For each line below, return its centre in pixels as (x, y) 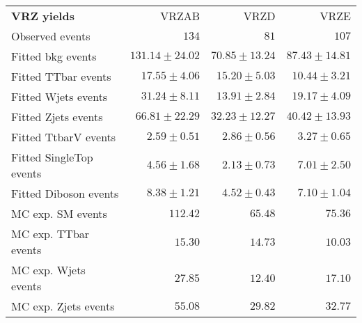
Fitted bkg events (54, 56)
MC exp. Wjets (48, 270)
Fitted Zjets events (57, 117)
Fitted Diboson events (65, 193)
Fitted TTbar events (61, 76)
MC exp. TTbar (50, 234)
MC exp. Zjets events (63, 306)
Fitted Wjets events (60, 96)
